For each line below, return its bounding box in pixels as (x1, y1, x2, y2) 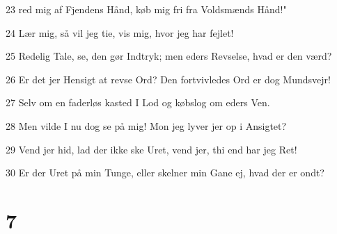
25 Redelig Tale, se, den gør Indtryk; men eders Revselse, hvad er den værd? (6, 49, 332, 63)
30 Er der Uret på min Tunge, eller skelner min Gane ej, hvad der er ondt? (6, 165, 324, 180)
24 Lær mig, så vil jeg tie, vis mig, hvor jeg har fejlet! (6, 25, 234, 40)
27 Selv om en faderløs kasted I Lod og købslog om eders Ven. (6, 95, 270, 110)
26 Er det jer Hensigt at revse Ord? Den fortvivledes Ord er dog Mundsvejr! (6, 72, 331, 86)
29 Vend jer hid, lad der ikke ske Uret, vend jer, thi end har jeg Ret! (6, 142, 297, 156)
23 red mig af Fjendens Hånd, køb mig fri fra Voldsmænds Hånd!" (6, 2, 287, 16)
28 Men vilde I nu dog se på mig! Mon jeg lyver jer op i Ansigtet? (6, 118, 287, 133)
